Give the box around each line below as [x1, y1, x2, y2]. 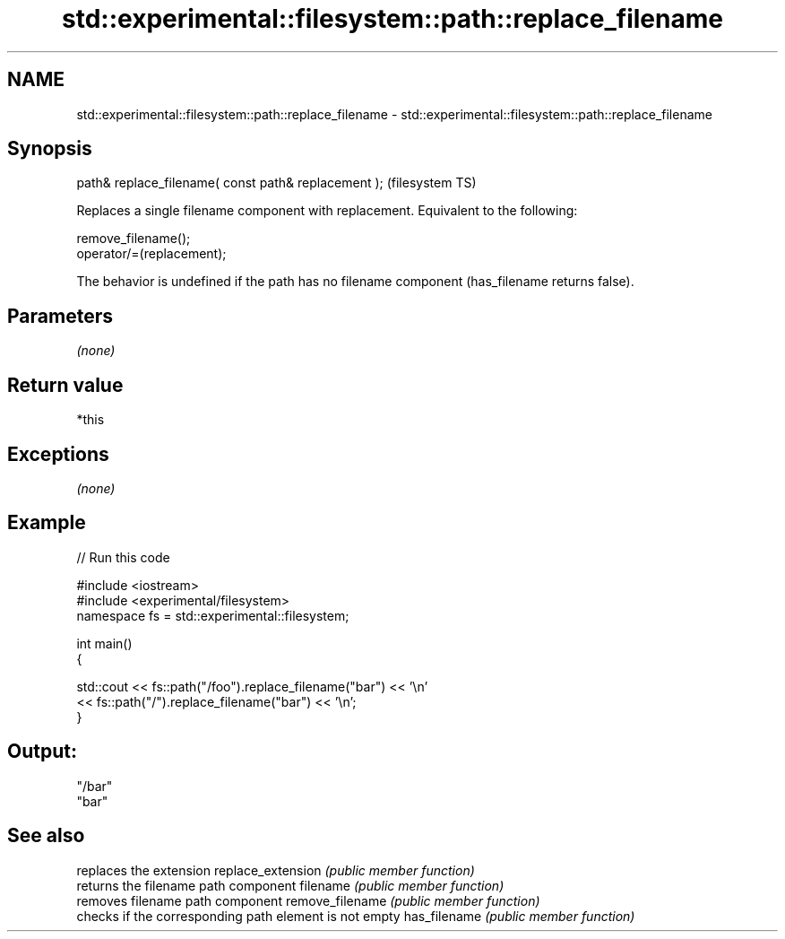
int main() [76, 635, 133, 651]
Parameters [7, 304, 113, 327]
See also [7, 824, 85, 848]
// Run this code [76, 549, 170, 565]
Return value [7, 373, 124, 396]
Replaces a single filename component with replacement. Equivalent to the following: [76, 203, 578, 219]
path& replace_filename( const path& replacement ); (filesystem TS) [76, 175, 477, 191]
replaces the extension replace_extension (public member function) [76, 862, 475, 878]
